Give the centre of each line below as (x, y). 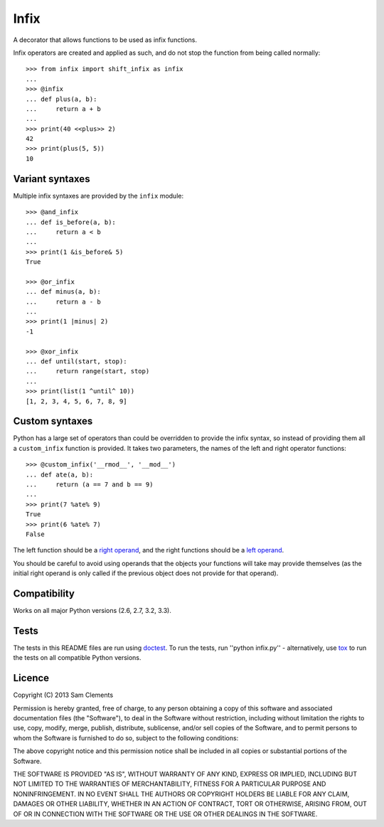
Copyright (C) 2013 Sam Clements (63, 695)
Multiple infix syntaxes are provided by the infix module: (98, 196)
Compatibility (44, 593)
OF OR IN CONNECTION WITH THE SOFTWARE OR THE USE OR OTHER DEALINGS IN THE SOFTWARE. (165, 813)
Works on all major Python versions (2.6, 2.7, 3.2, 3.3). (92, 611)
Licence (31, 678)
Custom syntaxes (53, 421)
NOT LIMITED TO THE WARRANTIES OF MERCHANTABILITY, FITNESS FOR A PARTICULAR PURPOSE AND (170, 784)
